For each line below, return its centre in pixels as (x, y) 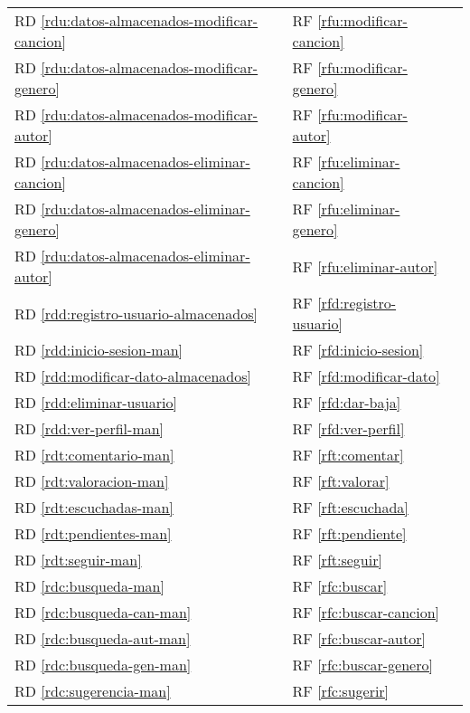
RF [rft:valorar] (341, 481)
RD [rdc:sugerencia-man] (93, 691)
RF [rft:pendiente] (349, 533)
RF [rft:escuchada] (350, 507)
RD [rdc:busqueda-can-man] (103, 612)
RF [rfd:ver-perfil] (348, 428)
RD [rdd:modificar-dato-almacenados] (133, 376)
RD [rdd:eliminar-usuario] (96, 402)
